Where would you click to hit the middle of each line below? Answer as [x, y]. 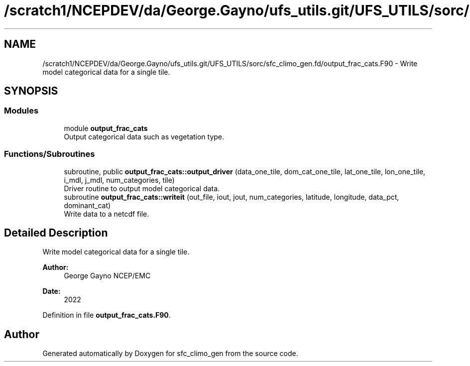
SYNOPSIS [31, 91]
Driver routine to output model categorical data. [142, 188]
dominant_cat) [87, 205]
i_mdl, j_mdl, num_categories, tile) [119, 180]
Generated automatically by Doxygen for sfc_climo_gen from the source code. [170, 354]
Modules [21, 111]
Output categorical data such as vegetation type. [144, 136]
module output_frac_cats [106, 128]
